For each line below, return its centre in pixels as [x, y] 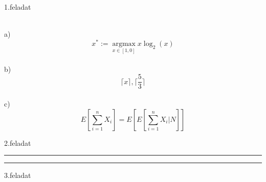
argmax [124, 44]
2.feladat [18, 142]
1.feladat [18, 7]
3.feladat [18, 175]
